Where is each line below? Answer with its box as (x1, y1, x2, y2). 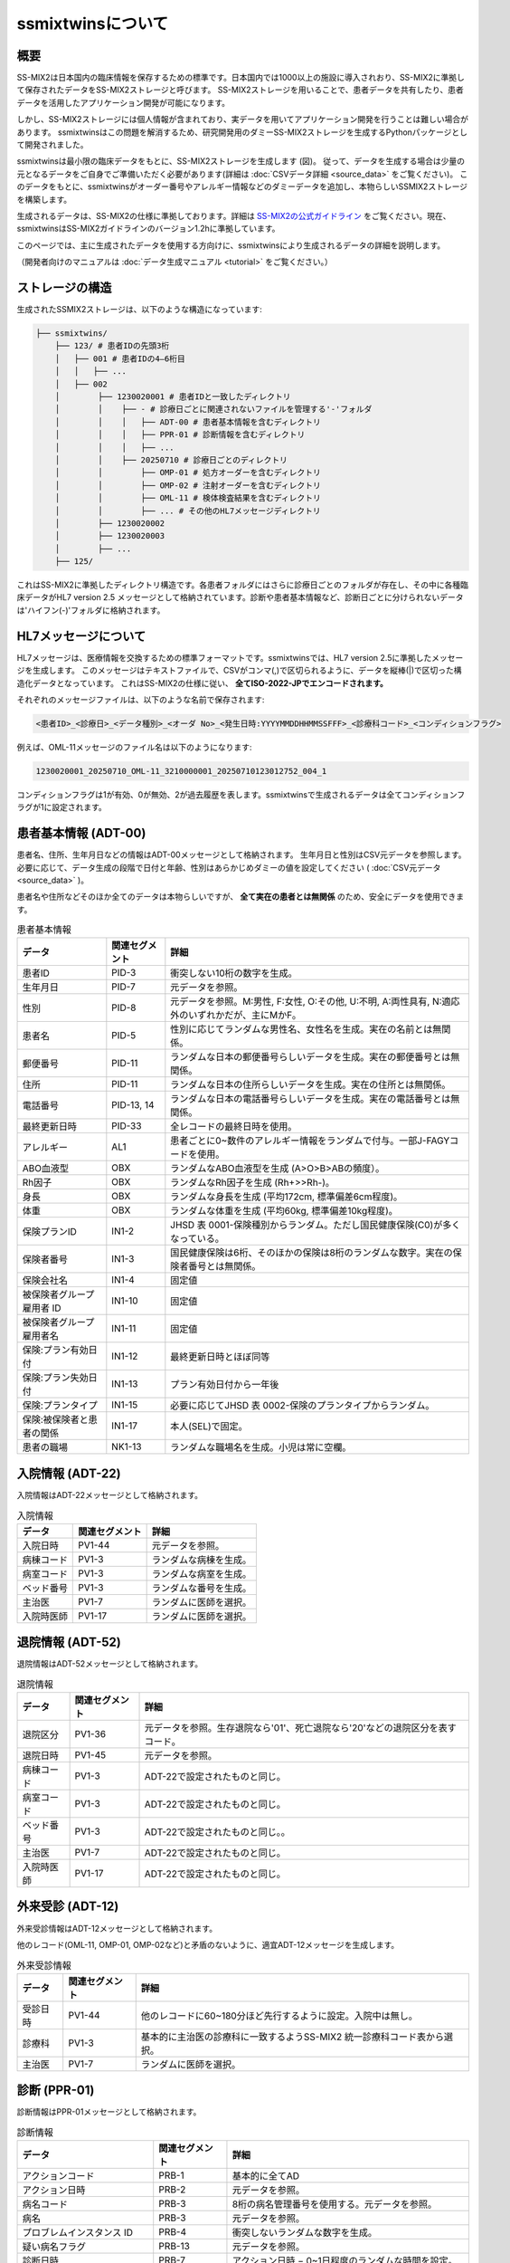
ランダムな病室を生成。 (151, 1567, 252, 1580)
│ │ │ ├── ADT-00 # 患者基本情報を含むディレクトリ (54, 416, 321, 427)
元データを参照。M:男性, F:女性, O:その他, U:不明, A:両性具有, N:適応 (170, 996, 460, 1008)
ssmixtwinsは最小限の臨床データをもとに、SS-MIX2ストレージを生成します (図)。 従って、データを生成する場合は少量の (16, 156, 466, 167)
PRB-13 (158, 2239, 190, 2252)
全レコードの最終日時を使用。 (170, 1121, 297, 1133)
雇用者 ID (22, 1302, 62, 1314)
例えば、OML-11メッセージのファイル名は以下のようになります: (16, 741, 252, 752)
